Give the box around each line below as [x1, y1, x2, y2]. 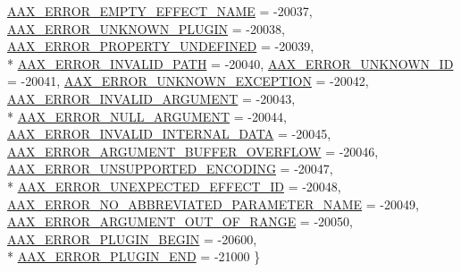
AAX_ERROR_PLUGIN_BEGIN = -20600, [7, 229, 257, 248]
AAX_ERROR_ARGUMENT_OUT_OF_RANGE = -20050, [7, 212, 353, 231]
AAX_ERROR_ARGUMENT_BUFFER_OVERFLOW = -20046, [7, 141, 379, 160]
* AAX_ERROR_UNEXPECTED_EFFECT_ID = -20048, [7, 176, 341, 195]
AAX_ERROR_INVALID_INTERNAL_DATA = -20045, [7, 124, 331, 143]
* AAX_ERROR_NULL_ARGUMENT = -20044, [7, 106, 287, 125]
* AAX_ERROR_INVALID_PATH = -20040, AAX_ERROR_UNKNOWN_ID [7, 54, 454, 72]
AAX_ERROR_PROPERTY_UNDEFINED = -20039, [7, 37, 314, 55]
